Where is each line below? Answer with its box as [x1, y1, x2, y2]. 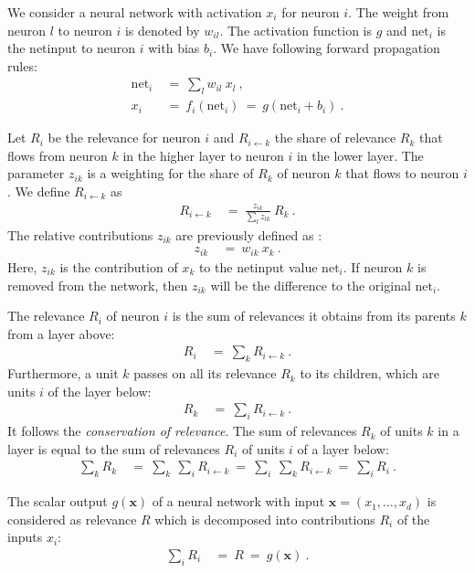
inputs [7, 527, 43, 546]
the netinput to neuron [7, 38, 136, 58]
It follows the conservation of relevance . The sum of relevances [7, 421, 357, 440]
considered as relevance [7, 509, 137, 528]
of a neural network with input [152, 492, 325, 511]
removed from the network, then [7, 275, 188, 294]
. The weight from [348, 3, 449, 21]
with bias [148, 38, 200, 58]
